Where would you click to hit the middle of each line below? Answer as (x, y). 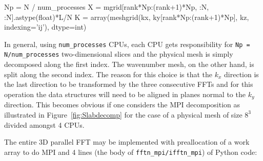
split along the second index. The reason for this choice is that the (108, 74)
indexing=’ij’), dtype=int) (45, 27)
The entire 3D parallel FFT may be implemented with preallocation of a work (127, 142)
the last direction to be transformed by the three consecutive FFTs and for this (129, 84)
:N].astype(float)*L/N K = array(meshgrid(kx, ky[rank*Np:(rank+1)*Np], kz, (127, 17)
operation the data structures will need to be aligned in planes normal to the (125, 94)
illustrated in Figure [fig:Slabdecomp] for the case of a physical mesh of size (123, 114)
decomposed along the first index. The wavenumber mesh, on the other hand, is (129, 64)
